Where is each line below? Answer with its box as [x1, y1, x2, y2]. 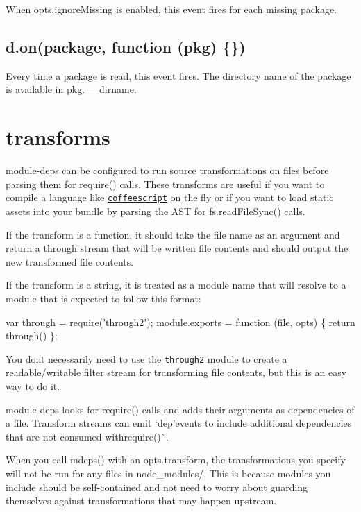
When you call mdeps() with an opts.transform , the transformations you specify [6, 452, 346, 467]
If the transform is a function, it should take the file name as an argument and [6, 227, 340, 241]
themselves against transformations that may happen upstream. [6, 493, 277, 508]
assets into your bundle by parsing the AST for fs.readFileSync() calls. [6, 203, 305, 218]
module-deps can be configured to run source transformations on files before [6, 163, 329, 178]
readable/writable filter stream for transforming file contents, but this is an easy [6, 365, 347, 379]
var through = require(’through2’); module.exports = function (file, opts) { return [6, 314, 355, 329]
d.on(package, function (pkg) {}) [6, 35, 246, 57]
